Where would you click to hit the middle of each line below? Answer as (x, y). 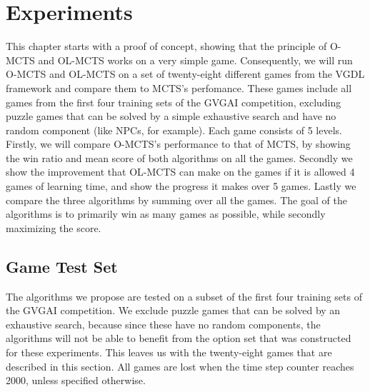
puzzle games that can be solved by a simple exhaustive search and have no (171, 116)
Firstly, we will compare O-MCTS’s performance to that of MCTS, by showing (178, 144)
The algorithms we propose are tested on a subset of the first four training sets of (184, 296)
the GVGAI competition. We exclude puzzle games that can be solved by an (173, 310)
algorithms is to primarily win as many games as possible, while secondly (166, 214)
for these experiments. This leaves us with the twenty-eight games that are (169, 352)
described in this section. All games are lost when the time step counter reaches (180, 366)
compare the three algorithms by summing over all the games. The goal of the (176, 200)
